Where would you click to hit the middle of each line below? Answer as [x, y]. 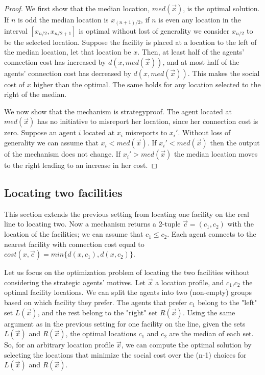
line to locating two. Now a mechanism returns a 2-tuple [92, 224]
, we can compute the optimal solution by [186, 345]
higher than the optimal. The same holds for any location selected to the [147, 84]
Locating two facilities [63, 193]
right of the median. [35, 94]
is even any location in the [200, 19]
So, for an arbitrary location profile [59, 345]
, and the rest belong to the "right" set [98, 312]
